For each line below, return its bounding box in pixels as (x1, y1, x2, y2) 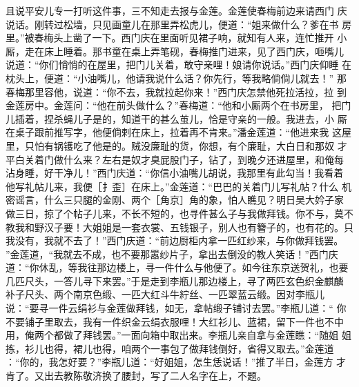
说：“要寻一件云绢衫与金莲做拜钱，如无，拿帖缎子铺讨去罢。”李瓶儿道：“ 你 (6, 301, 347, 315)
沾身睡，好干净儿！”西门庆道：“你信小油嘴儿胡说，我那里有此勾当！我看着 (6, 166, 344, 180)
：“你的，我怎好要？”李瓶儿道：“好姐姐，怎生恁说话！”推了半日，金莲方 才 (6, 355, 347, 369)
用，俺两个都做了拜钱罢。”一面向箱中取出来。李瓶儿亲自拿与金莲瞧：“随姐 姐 (6, 328, 351, 342)
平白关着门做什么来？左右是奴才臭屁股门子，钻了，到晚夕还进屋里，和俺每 (6, 152, 344, 166)
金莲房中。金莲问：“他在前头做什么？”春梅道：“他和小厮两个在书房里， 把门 (6, 98, 351, 112)
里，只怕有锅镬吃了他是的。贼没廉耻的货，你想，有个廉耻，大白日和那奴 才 (6, 138, 347, 152)
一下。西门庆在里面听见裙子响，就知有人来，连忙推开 (92, 30, 334, 45)
